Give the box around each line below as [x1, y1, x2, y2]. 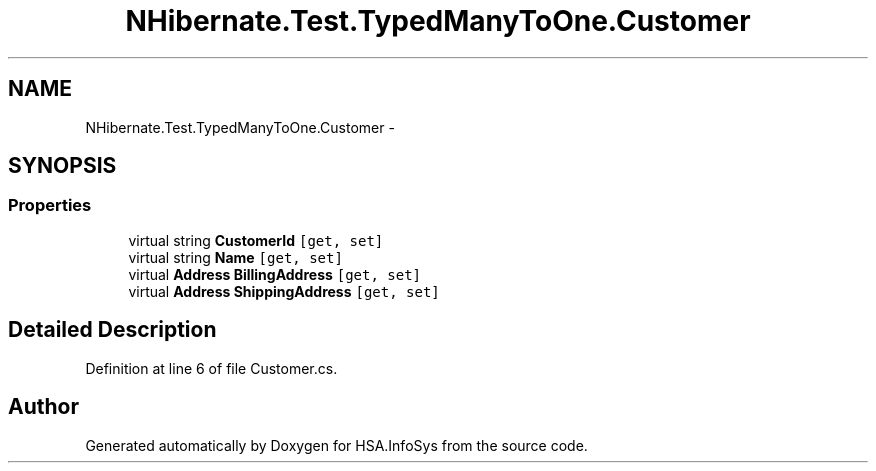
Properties [8, 195, 92, 216]
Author [8, 394, 79, 420]
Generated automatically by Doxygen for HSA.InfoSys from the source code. [85, 436, 588, 454]
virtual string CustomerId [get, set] [128, 231, 384, 249]
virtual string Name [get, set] [128, 248, 343, 266]
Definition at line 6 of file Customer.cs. [85, 359, 338, 377]
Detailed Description [8, 317, 217, 343]
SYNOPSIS [8, 153, 117, 179]
